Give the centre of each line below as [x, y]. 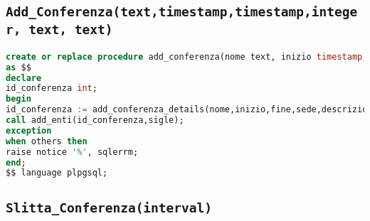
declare [24, 78]
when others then [47, 141]
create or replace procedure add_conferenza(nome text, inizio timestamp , [187, 56]
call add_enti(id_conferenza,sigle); [95, 120]
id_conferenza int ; [52, 88]
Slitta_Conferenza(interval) [109, 207]
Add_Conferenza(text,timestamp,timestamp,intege [182, 12]
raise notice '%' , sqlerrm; [72, 152]
